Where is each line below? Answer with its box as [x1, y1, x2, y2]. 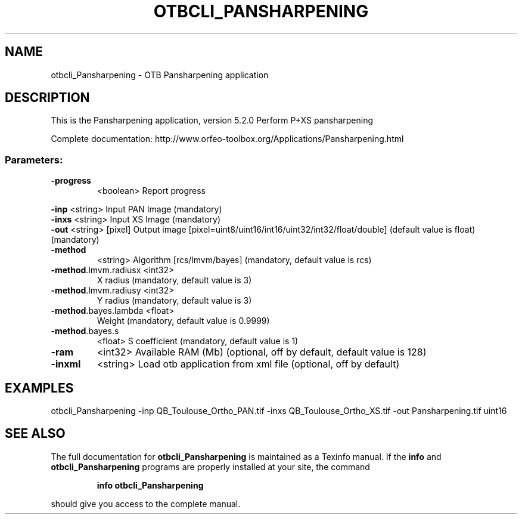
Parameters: [5, 153, 63, 166]
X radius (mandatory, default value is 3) [97, 275, 252, 286]
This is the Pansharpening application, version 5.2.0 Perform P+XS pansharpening [51, 115, 374, 126]
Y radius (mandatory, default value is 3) [97, 295, 252, 306]
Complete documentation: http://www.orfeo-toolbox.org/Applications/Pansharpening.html [51, 134, 404, 144]
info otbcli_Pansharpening [97, 480, 204, 490]
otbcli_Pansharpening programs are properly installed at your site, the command [51, 461, 370, 472]
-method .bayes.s [51, 326, 119, 336]
